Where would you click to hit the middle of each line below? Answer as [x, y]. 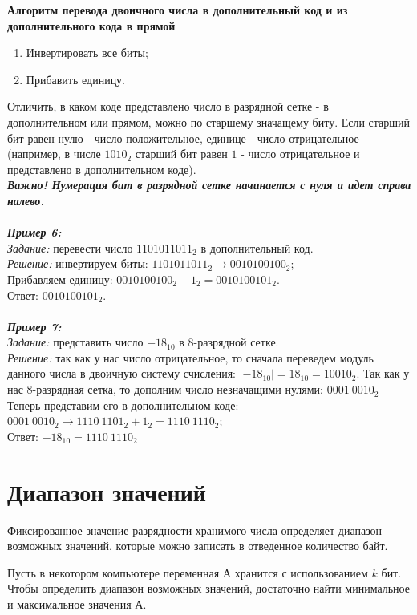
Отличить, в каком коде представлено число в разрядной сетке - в [168, 106]
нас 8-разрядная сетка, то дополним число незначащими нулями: [165, 389]
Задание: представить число [75, 342]
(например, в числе [54, 154]
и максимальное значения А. [77, 603]
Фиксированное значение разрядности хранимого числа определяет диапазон [195, 530]
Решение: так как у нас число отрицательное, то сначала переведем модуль [190, 357]
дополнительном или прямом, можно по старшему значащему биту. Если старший [209, 121]
